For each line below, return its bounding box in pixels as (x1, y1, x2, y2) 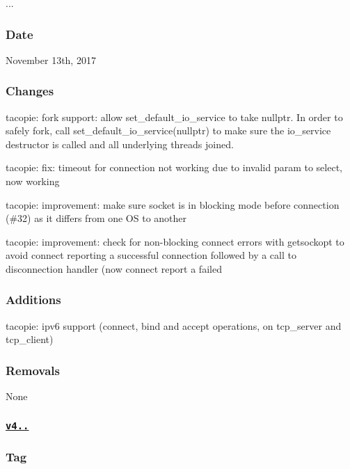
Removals (6, 361, 60, 379)
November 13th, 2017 (6, 52, 96, 67)
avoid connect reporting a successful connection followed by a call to (6, 248, 296, 262)
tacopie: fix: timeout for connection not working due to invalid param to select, (6, 160, 342, 175)
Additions (6, 291, 61, 308)
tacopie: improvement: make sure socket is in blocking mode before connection (6, 197, 340, 212)
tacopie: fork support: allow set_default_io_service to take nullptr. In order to (6, 109, 343, 124)
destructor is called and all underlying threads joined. (6, 136, 234, 151)
